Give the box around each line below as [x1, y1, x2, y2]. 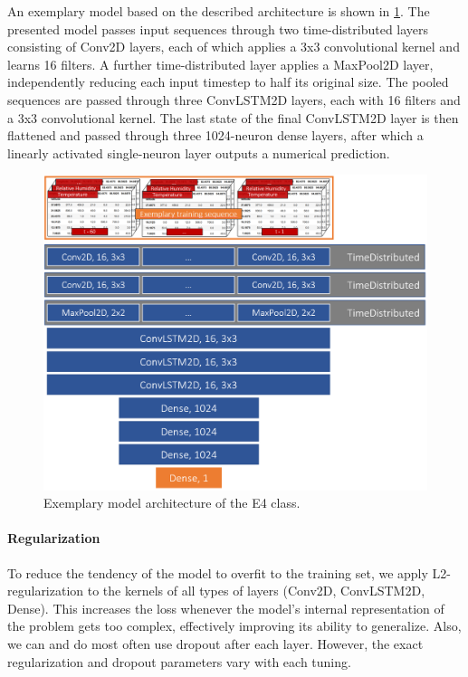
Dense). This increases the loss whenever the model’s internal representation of [7, 598, 444, 617]
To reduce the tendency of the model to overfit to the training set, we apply [7, 563, 428, 582]
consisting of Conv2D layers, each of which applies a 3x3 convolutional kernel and [7, 37, 460, 56]
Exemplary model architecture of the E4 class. [43, 493, 301, 512]
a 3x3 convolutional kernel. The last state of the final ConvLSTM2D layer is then [7, 108, 459, 127]
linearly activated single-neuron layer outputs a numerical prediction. [7, 143, 390, 162]
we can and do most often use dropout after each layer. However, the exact [7, 634, 424, 653]
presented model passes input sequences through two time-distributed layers [7, 19, 429, 38]
